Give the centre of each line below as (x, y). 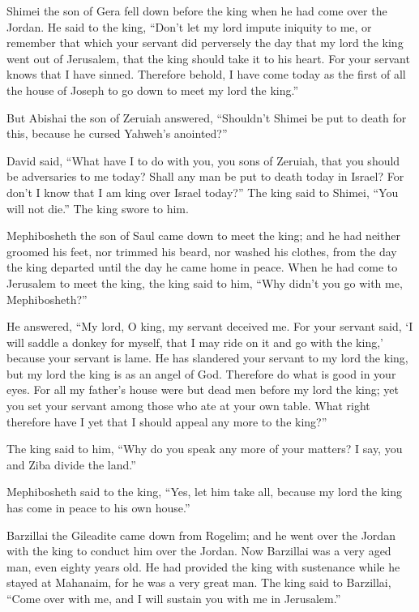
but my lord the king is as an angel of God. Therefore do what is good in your (201, 373)
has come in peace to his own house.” (98, 508)
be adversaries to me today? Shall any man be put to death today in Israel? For (205, 176)
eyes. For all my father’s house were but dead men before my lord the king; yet (203, 389)
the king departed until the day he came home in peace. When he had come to (202, 267)
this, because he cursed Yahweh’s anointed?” (117, 133)
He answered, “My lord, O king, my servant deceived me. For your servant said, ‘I (210, 326)
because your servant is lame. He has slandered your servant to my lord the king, (207, 358)
